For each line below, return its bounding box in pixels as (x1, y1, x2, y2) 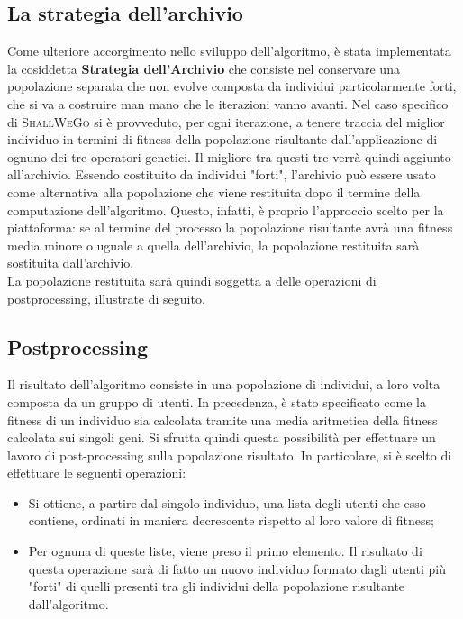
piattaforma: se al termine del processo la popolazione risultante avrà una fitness (7, 218, 453, 237)
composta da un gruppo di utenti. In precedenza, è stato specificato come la (7, 392, 427, 411)
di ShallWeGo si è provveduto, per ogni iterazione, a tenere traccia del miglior (7, 112, 445, 131)
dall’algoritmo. (28, 594, 109, 613)
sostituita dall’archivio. (7, 253, 134, 272)
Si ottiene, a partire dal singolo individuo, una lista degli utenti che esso (28, 493, 426, 512)
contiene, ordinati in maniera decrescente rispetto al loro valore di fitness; (28, 511, 434, 530)
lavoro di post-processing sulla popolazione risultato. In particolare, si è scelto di (7, 445, 452, 464)
